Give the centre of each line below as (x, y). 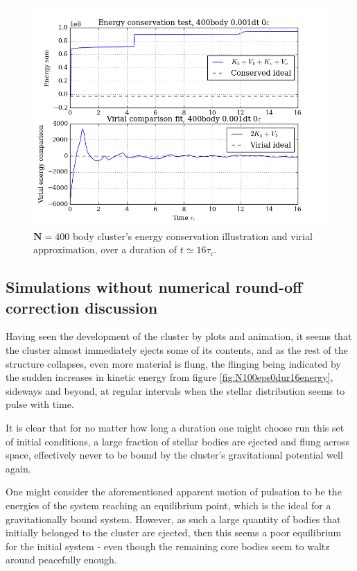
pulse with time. (40, 404)
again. (18, 468)
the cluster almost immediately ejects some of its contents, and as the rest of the (177, 349)
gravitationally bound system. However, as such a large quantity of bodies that (173, 519)
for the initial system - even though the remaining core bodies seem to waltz (168, 546)
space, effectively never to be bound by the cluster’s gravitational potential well (174, 455)
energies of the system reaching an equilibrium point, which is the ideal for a (168, 505)
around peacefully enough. (61, 560)
